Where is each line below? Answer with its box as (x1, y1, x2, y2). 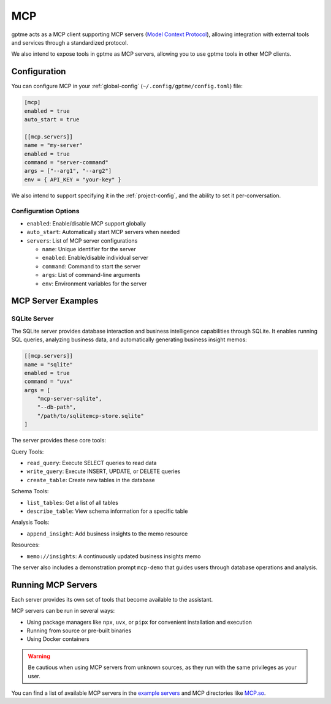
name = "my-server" (24, 142, 83, 149)
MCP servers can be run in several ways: (11, 607, 115, 615)
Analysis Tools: (11, 518, 50, 526)
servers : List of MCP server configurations (26, 237, 138, 244)
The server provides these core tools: (11, 437, 107, 444)
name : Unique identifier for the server (42, 246, 136, 253)
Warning (28, 653, 50, 660)
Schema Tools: (11, 488, 49, 495)
